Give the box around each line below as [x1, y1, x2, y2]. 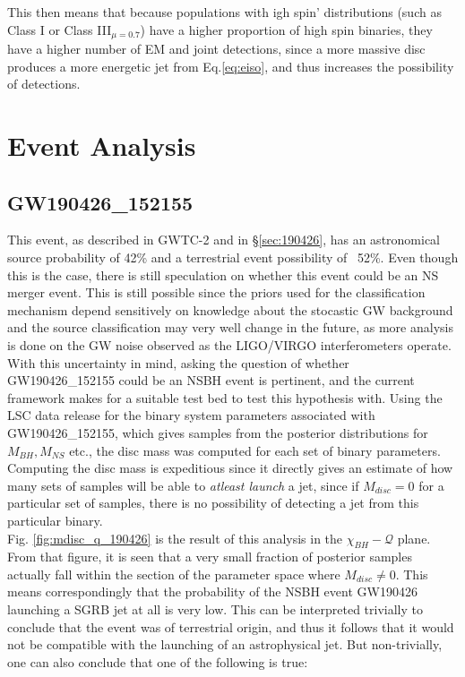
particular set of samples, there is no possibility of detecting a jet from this [7, 493, 419, 512]
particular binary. [7, 510, 103, 529]
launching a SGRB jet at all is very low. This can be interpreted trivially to [7, 600, 423, 619]
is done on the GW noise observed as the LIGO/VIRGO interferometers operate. [7, 335, 452, 354]
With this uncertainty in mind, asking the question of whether [7, 353, 349, 372]
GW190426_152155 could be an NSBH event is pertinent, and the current [7, 371, 415, 390]
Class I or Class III [7, 20, 112, 39]
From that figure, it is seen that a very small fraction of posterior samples [7, 547, 412, 566]
